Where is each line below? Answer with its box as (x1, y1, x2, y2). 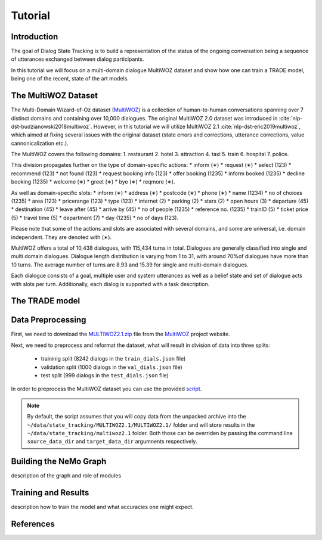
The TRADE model (11, 296, 80, 306)
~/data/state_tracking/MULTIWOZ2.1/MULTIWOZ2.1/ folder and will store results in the (27, 421, 255, 429)
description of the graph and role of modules (11, 472, 122, 479)
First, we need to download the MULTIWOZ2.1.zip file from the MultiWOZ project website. (11, 331, 231, 338)
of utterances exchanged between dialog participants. (11, 55, 144, 63)
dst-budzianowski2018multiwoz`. (11, 123, 92, 130)
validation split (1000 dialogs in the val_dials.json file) (41, 364, 183, 371)
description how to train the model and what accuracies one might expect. (11, 504, 194, 511)
